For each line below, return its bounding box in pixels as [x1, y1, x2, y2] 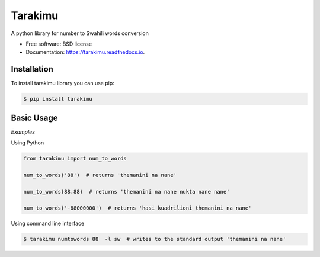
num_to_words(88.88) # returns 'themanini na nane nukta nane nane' [23, 188, 230, 195]
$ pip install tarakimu [23, 95, 93, 102]
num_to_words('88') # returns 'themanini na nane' [23, 172, 177, 178]
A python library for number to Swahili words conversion [11, 30, 149, 37]
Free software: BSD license [25, 40, 92, 47]
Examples [11, 128, 36, 136]
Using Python [11, 139, 44, 146]
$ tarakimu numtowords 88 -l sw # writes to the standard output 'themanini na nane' [23, 236, 286, 243]
